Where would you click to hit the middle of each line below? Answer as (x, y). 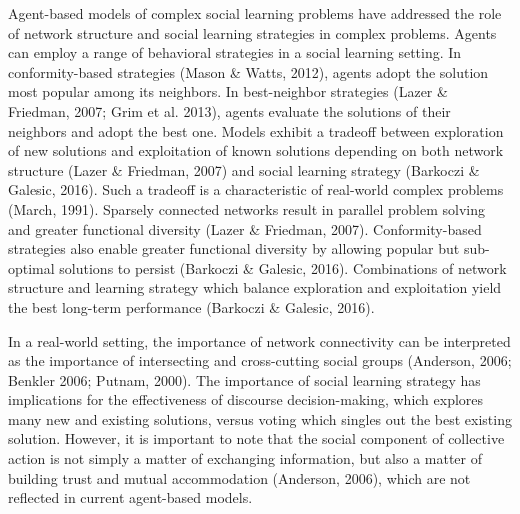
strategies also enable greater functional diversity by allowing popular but (234, 248)
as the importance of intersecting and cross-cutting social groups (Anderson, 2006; (260, 360)
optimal (31, 267)
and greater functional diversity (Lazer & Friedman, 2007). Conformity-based (245, 228)
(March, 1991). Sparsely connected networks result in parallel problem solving (246, 208)
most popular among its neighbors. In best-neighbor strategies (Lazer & (228, 91)
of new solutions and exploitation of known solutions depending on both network (256, 150)
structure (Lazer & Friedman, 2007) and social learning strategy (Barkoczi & (244, 169)
